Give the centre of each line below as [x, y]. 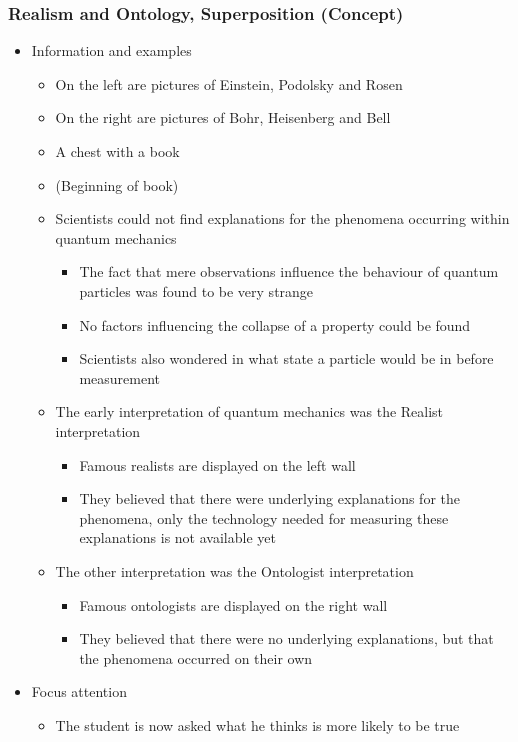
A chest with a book [117, 151]
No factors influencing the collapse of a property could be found [275, 324]
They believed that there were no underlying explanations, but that [286, 638]
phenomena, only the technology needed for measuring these [264, 517]
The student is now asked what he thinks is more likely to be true [257, 724]
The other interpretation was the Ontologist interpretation [234, 570]
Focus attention [79, 691]
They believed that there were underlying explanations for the [269, 498]
